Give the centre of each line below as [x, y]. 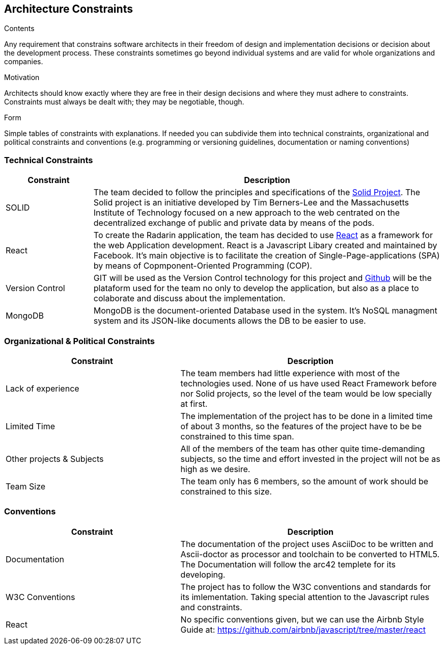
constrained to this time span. [237, 436]
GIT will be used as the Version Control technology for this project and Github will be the [262, 278]
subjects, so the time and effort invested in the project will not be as [310, 459]
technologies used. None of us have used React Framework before [309, 383]
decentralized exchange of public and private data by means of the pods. [234, 223]
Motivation [22, 77]
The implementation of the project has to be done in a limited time [307, 416]
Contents [19, 29]
